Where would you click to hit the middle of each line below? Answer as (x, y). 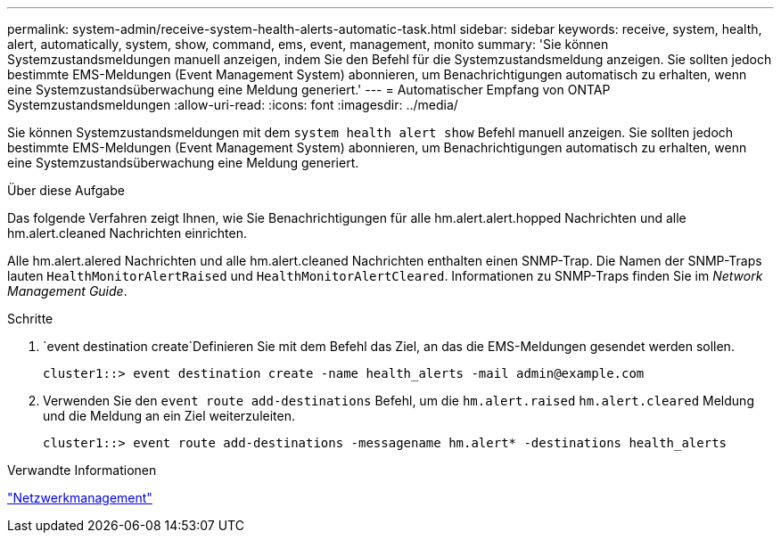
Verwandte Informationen (82, 470)
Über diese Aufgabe (66, 190)
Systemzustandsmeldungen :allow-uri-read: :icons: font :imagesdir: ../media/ (233, 105)
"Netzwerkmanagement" (80, 498)
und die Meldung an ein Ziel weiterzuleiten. (169, 416)
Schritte (30, 319)
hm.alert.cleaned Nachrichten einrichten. (127, 233)
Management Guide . (67, 291)
